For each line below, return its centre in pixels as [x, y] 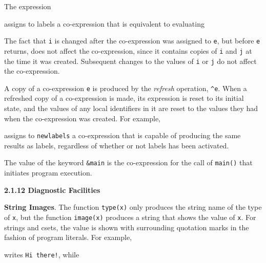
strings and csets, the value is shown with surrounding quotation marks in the [127, 227]
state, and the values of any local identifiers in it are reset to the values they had [131, 108]
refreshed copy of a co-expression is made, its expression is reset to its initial [124, 98]
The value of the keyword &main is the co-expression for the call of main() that [128, 162]
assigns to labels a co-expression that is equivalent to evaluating [104, 23]
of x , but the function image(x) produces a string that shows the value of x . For [130, 217]
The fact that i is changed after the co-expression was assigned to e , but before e [132, 41]
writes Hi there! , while [42, 254]
